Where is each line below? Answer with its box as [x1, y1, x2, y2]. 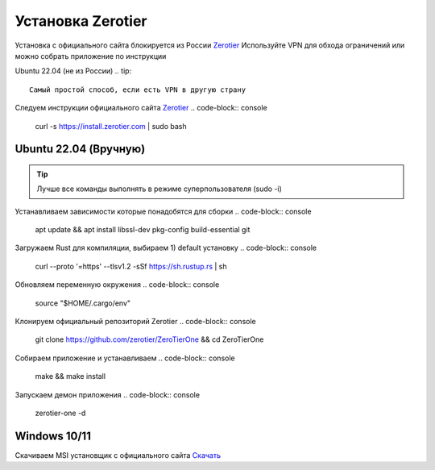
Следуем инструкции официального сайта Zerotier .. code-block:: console [14, 103, 267, 113]
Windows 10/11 [14, 429, 92, 443]
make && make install [35, 372, 106, 381]
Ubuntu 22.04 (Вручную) [14, 142, 146, 156]
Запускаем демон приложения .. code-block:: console [14, 389, 201, 399]
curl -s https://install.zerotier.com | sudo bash [35, 121, 187, 131]
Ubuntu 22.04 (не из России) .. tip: [14, 66, 132, 76]
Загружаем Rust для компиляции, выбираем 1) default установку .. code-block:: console [14, 243, 317, 253]
